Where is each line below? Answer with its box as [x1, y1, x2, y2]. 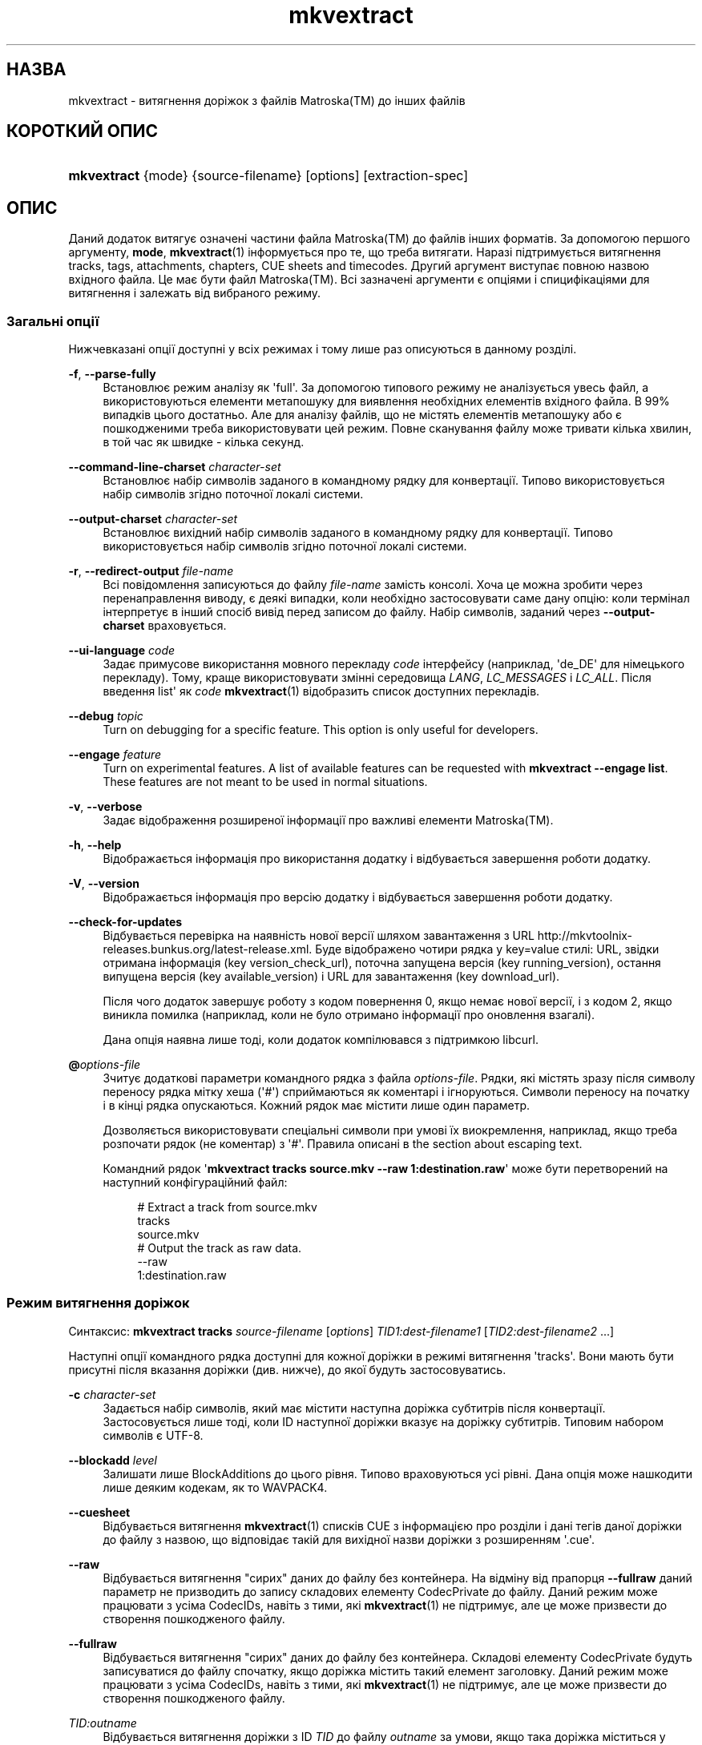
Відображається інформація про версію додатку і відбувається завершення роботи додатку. [103, 890, 613, 905]
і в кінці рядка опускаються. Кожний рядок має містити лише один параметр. [103, 1098, 531, 1113]
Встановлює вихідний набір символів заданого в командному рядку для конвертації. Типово [103, 526, 613, 540]
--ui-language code [68, 643, 175, 658]
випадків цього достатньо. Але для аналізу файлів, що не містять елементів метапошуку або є [103, 408, 623, 422]
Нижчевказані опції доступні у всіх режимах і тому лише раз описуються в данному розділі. [68, 342, 577, 357]
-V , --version [68, 877, 139, 891]
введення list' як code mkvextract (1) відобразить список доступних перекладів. [103, 684, 540, 699]
